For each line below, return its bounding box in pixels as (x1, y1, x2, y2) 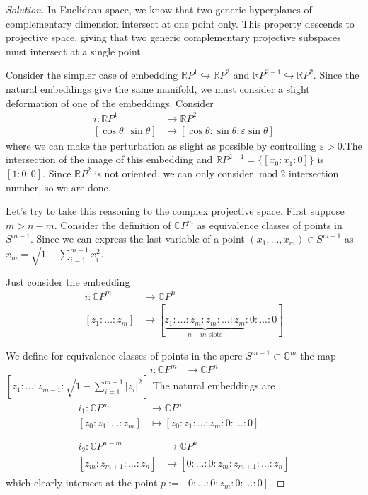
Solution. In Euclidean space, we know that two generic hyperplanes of (6, 2, 312, 16)
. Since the (313, 67, 360, 82)
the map (300, 348, 336, 363)
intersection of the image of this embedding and (6, 152, 213, 167)
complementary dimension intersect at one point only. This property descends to (6, 16, 355, 30)
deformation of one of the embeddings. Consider (6, 95, 214, 110)
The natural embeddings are (152, 378, 275, 393)
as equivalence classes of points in (197, 217, 343, 232)
